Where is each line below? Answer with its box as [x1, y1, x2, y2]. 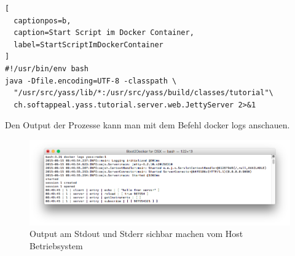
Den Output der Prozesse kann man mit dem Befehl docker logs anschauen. [5, 118, 290, 131]
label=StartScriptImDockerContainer [14, 40, 163, 49]
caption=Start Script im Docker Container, [14, 28, 194, 37]
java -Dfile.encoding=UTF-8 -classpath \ [5, 76, 177, 85]
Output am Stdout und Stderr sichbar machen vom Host [29, 227, 243, 240]
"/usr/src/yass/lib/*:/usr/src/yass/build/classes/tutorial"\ [14, 88, 273, 98]
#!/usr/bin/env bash [5, 64, 89, 73]
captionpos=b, [14, 16, 71, 25]
